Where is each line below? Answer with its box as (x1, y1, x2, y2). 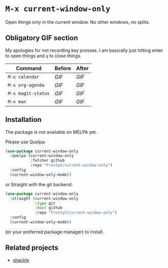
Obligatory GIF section (5, 34, 78, 42)
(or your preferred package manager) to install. (5, 228, 104, 235)
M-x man (8, 99, 26, 104)
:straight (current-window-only (10, 196, 79, 201)
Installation (5, 115, 42, 124)
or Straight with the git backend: (5, 181, 73, 187)
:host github (35, 205, 63, 211)
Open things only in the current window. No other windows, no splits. (5, 19, 150, 25)
